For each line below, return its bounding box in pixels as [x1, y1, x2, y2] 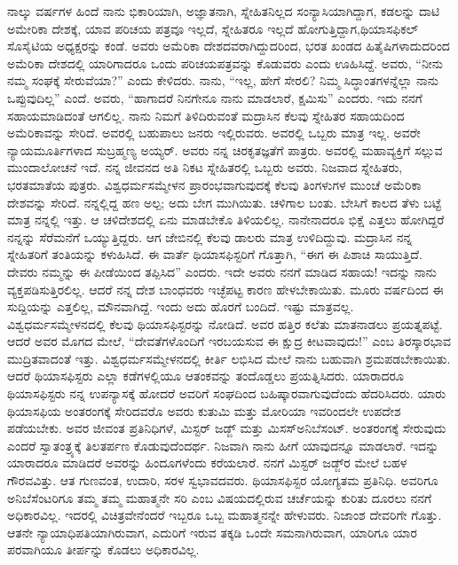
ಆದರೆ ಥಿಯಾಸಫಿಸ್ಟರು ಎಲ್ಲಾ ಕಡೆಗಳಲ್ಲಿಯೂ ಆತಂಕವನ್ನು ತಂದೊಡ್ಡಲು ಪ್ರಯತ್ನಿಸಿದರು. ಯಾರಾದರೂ [7, 366, 404, 385]
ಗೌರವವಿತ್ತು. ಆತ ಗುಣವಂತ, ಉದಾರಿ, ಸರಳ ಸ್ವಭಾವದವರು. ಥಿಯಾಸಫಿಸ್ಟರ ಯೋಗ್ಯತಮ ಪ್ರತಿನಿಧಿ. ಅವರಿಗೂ [7, 471, 438, 490]
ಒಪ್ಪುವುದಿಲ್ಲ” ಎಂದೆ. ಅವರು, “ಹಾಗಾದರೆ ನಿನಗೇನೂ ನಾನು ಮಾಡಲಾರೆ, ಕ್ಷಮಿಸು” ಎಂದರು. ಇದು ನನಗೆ [7, 88, 422, 106]
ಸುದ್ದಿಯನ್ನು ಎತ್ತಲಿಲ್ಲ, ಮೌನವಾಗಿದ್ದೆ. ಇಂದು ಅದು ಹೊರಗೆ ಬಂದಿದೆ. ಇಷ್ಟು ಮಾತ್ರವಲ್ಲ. [7, 297, 354, 316]
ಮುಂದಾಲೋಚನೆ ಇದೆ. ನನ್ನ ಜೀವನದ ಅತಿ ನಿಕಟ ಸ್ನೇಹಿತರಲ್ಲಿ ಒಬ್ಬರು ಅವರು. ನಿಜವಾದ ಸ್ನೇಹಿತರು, [7, 158, 403, 177]
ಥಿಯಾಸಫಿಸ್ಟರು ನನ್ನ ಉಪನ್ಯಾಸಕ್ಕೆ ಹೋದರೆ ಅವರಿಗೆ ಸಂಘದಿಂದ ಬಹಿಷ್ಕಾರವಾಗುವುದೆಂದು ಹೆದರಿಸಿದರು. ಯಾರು [7, 384, 446, 403]
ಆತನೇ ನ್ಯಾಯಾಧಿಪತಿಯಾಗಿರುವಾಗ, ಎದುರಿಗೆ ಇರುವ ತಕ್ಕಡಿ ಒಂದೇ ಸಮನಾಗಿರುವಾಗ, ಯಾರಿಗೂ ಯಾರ [7, 522, 417, 541]
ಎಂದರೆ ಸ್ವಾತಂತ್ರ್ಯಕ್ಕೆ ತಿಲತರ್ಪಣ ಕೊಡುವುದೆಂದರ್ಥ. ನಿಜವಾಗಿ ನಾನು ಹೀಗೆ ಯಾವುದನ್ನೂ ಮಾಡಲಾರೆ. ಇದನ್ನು [7, 436, 439, 454]
